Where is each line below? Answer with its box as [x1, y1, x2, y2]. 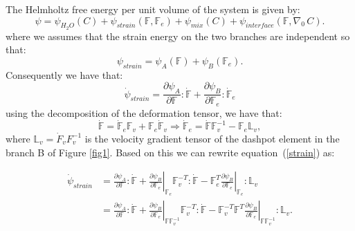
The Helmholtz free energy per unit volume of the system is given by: [6, 2, 300, 16]
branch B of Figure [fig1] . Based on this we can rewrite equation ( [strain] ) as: [6, 145, 335, 159]
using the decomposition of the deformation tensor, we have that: [6, 105, 282, 120]
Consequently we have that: [6, 67, 123, 82]
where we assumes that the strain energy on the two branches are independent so [6, 28, 350, 43]
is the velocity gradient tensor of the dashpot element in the [84, 131, 340, 145]
